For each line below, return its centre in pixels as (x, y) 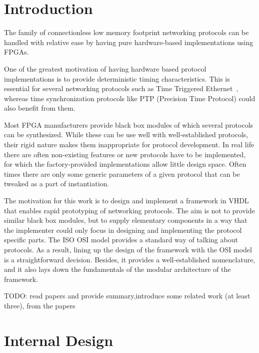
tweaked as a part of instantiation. (57, 184)
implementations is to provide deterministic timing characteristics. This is (117, 78)
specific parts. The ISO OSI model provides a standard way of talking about (121, 240)
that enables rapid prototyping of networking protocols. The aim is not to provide (129, 210)
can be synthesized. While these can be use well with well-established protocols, (126, 134)
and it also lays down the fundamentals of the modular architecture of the (117, 269)
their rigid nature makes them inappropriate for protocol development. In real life (129, 144)
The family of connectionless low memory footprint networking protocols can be (126, 32)
